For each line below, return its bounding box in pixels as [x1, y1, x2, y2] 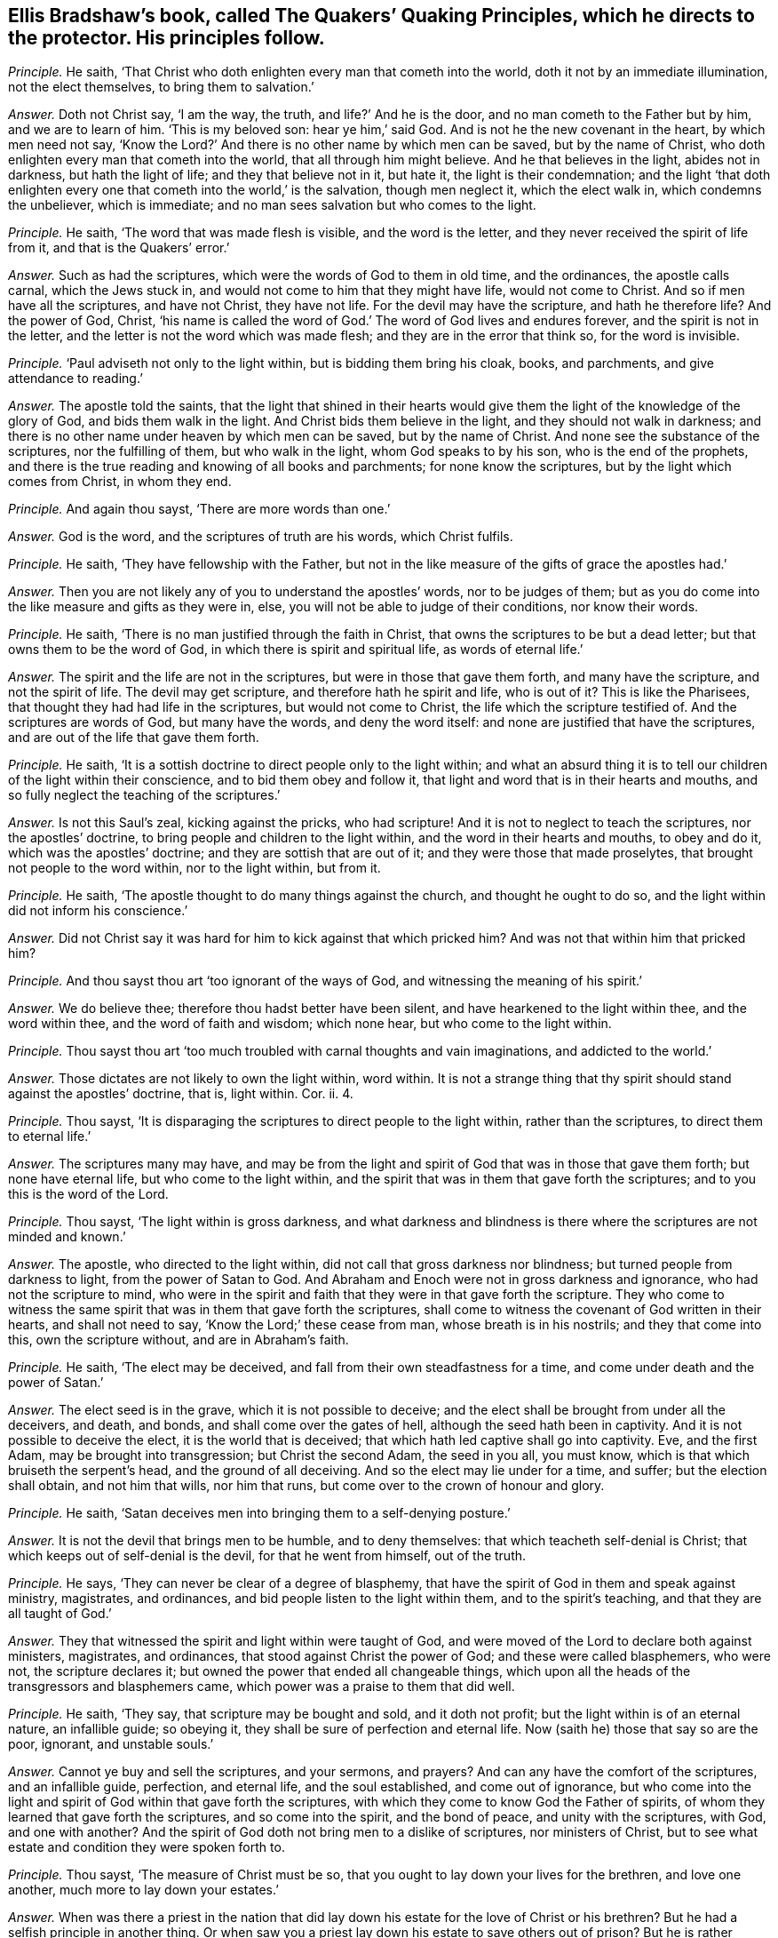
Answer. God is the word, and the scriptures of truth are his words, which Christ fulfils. [8, 529, 513, 545]
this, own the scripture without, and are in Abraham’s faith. [8, 1332, 349, 1348]
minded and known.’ [8, 1229, 126, 1245]
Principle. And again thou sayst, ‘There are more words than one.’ [8, 501, 391, 517]
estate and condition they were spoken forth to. [8, 1839, 285, 1855]
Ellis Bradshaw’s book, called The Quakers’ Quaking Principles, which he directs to [8, 4, 755, 27]
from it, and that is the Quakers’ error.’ [8, 240, 230, 256]
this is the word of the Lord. [8, 1186, 169, 1202]
